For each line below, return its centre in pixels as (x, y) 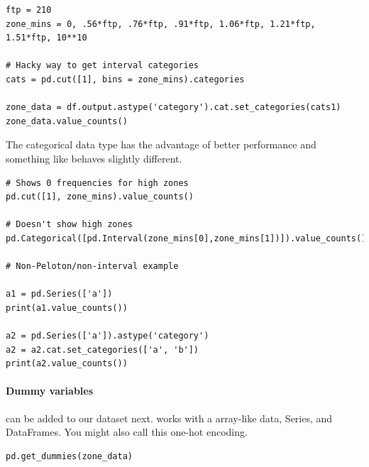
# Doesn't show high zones (69, 225)
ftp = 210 (29, 10)
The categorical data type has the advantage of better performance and (161, 144)
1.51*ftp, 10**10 (46, 38)
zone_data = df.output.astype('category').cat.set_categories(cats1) (174, 108)
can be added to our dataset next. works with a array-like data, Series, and (169, 418)
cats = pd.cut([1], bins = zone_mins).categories (125, 79)
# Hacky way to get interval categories (103, 66)
